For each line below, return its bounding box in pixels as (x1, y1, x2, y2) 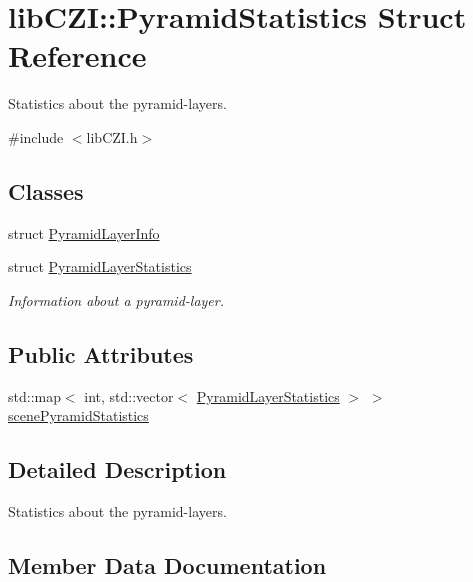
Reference (8, 35, 147, 76)
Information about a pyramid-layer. (8, 289, 225, 310)
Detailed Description (8, 454, 227, 485)
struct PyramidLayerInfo (8, 222, 160, 243)
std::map (8, 385, 61, 406)
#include (8, 126, 64, 147)
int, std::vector (84, 385, 174, 406)
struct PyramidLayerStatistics (8, 256, 192, 277)
